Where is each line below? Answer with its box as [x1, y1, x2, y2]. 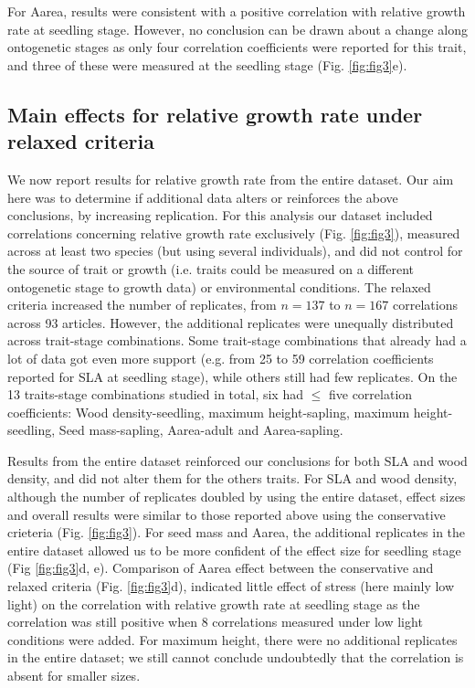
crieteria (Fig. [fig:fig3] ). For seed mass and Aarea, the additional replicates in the [7, 523, 466, 542]
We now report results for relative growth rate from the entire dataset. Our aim [7, 169, 454, 188]
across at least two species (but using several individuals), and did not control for [7, 241, 463, 260]
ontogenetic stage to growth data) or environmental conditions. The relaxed [7, 277, 431, 296]
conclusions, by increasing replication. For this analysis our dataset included [7, 206, 433, 225]
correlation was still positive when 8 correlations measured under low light [7, 612, 423, 631]
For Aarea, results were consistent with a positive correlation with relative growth [7, 2, 466, 20]
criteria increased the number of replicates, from [7, 295, 277, 314]
